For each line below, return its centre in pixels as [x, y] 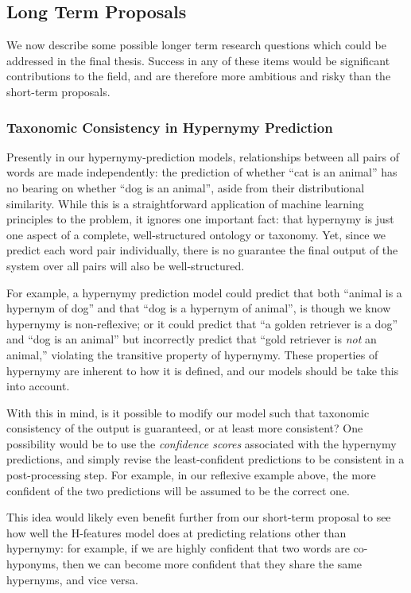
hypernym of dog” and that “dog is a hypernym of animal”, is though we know [199, 308]
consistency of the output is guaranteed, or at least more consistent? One [185, 428]
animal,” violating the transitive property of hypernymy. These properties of [192, 354]
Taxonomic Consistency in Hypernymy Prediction [170, 127]
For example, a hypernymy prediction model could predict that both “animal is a [204, 292]
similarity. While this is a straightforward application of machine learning [185, 203]
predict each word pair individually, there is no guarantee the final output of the [202, 250]
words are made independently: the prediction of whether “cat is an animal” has [202, 172]
